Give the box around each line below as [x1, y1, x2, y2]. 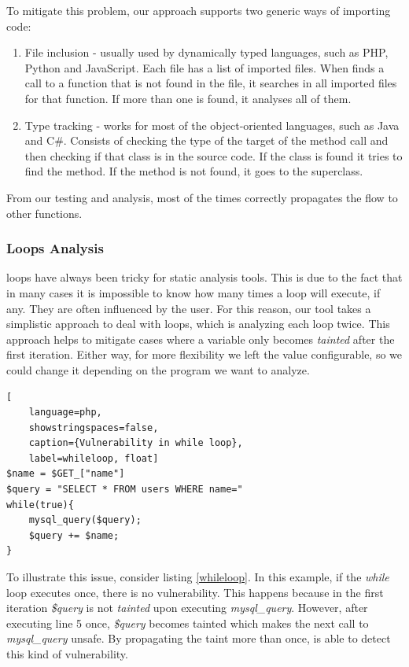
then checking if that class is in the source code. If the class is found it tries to [24, 147, 403, 164]
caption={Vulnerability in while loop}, [28, 437, 243, 449]
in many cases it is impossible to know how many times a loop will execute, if [6, 284, 381, 300]
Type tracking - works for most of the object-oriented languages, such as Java [24, 116, 400, 133]
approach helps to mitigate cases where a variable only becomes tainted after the [6, 330, 395, 347]
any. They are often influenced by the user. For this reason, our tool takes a [6, 300, 371, 316]
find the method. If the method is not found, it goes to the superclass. [24, 163, 363, 179]
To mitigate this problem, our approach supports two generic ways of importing [6, 2, 391, 18]
